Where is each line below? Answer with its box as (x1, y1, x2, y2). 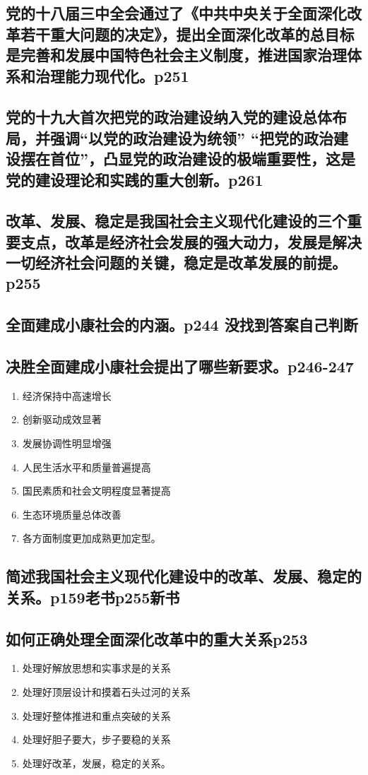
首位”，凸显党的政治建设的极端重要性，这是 (49, 148, 355, 170)
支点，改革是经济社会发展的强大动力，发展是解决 (20, 230, 362, 252)
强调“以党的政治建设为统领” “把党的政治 (49, 126, 334, 148)
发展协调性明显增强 (22, 436, 112, 451)
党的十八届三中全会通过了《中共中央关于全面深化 (6, 2, 347, 24)
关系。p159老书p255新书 (6, 586, 180, 608)
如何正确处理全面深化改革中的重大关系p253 (6, 627, 308, 649)
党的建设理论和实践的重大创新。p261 (6, 168, 263, 190)
